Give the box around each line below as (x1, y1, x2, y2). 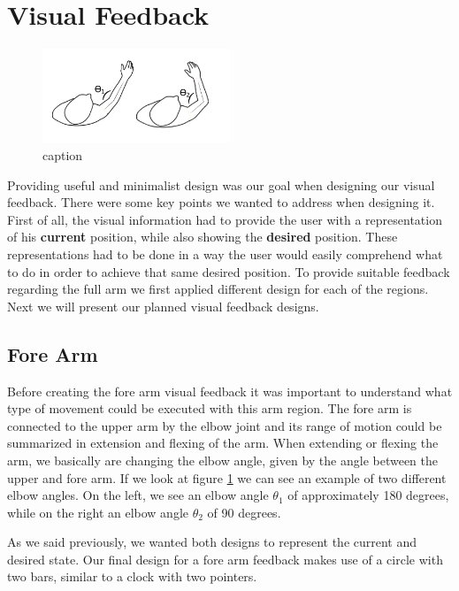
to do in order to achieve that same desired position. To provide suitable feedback (7, 262, 450, 280)
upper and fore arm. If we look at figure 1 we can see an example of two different (7, 468, 447, 487)
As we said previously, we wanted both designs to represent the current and (7, 533, 417, 551)
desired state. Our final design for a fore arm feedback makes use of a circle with (7, 549, 443, 568)
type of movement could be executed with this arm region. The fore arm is (7, 399, 412, 418)
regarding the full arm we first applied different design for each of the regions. (7, 280, 429, 298)
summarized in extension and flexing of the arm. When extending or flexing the (7, 434, 439, 452)
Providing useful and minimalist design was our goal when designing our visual (7, 175, 435, 194)
